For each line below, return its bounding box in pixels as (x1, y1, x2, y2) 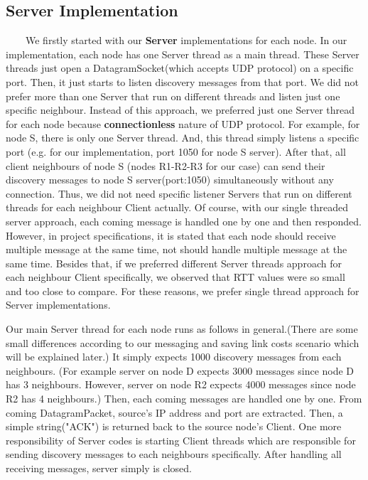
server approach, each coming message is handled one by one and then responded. (6, 213, 362, 228)
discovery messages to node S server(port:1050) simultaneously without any (6, 172, 334, 187)
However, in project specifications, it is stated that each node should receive (6, 228, 336, 242)
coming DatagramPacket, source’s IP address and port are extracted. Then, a (6, 405, 343, 420)
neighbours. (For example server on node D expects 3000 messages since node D (6, 363, 355, 378)
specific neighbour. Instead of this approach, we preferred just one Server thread (6, 102, 355, 117)
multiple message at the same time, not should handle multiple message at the (6, 242, 347, 257)
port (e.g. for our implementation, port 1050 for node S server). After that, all (6, 144, 346, 159)
